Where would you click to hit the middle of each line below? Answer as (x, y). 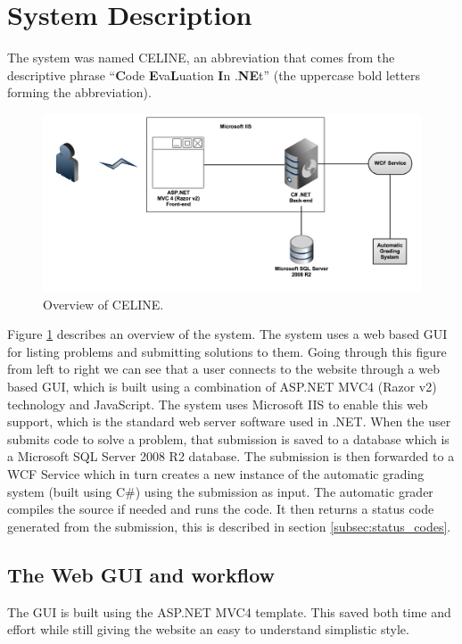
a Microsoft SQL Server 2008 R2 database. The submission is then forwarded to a (231, 456)
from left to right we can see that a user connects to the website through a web (223, 369)
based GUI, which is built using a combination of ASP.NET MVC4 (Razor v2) (222, 387)
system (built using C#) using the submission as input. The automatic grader (220, 491)
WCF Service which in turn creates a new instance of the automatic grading (216, 474)
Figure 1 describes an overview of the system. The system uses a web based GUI (227, 334)
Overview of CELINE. (103, 304)
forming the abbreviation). (79, 92)
